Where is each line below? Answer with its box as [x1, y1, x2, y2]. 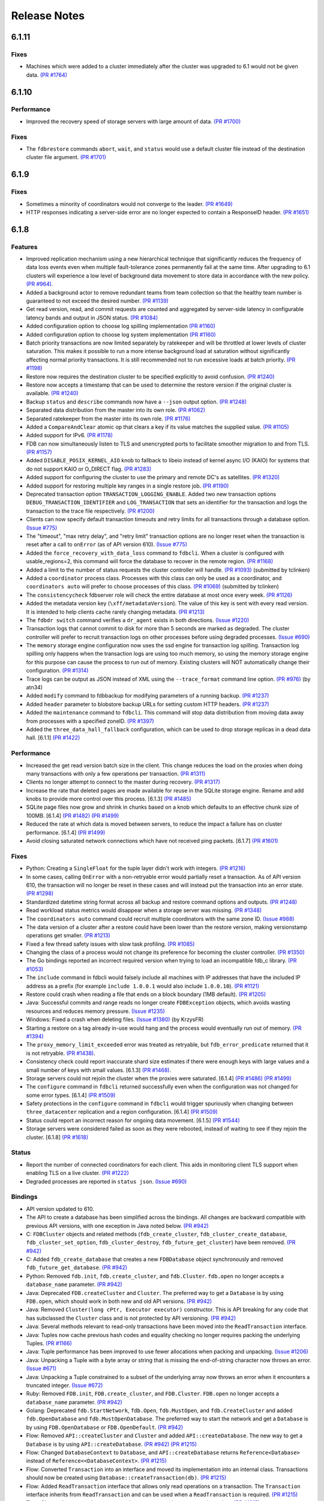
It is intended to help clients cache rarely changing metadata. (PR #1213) [26, 608, 205, 615]
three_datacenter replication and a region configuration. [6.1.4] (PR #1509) [26, 1108, 218, 1116]
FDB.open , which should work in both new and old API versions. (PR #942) [26, 1297, 212, 1305]
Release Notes [11, 9, 85, 22]
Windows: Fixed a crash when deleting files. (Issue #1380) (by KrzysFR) [26, 1016, 204, 1023]
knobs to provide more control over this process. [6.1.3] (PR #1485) [26, 796, 191, 803]
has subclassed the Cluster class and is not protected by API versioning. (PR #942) [26, 1314, 236, 1321]
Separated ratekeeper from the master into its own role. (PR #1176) [26, 415, 191, 422]
